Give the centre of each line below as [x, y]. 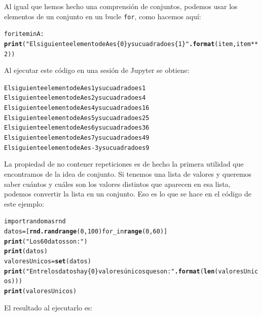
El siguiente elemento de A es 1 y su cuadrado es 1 [75, 88]
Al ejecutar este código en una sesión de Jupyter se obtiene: [97, 70]
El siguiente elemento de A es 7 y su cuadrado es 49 [77, 138]
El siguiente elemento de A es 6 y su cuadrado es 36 [77, 128]
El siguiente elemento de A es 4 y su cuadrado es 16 [77, 108]
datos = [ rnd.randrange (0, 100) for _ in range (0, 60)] [86, 232]
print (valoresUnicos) [41, 291]
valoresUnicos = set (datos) [48, 261]
